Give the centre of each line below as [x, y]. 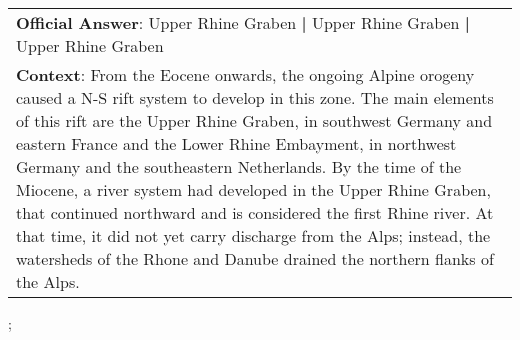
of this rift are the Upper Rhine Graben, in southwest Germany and [254, 120]
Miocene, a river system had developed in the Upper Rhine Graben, [253, 189]
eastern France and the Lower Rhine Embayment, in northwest [236, 143]
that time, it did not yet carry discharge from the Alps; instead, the [253, 235]
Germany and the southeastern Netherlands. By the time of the [239, 166]
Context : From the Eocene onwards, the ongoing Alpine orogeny [245, 74]
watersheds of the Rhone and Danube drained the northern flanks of [255, 258]
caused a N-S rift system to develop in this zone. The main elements [255, 97]
